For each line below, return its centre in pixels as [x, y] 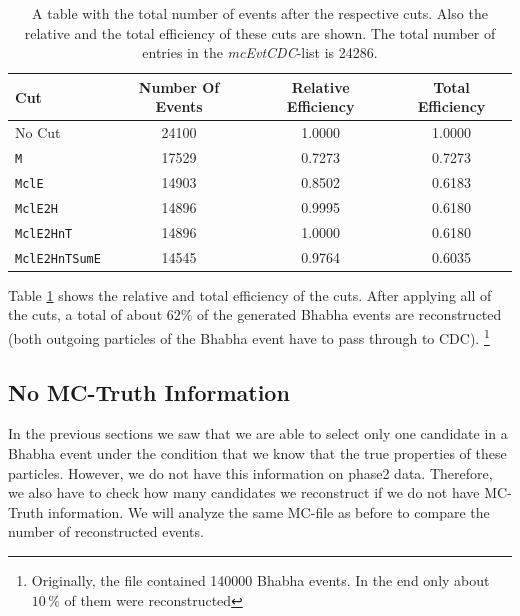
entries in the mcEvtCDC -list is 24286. [260, 52]
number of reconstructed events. [106, 531]
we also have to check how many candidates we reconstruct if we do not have [244, 492]
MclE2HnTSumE [58, 258]
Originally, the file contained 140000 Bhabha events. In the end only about [260, 580]
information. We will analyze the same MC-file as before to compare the [269, 511]
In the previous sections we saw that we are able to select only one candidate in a [258, 433]
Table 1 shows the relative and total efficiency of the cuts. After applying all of [250, 294]
